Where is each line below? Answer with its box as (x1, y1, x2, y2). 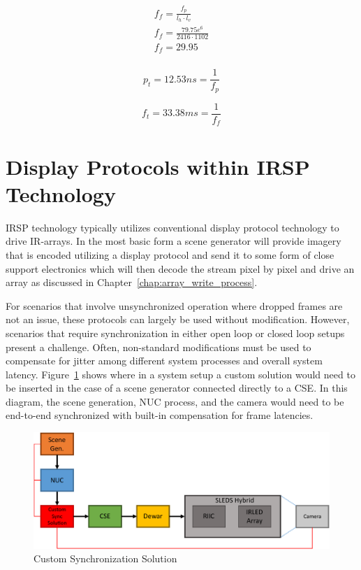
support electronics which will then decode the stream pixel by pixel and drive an (6, 261, 355, 276)
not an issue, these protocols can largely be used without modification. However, (6, 312, 350, 327)
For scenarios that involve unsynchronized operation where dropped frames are (6, 298, 343, 313)
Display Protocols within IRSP (6, 152, 310, 180)
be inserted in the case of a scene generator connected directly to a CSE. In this (6, 380, 348, 395)
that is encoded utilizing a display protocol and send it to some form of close (6, 247, 334, 262)
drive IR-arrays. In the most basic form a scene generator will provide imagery (6, 234, 341, 248)
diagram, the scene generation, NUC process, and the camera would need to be (6, 394, 344, 408)
